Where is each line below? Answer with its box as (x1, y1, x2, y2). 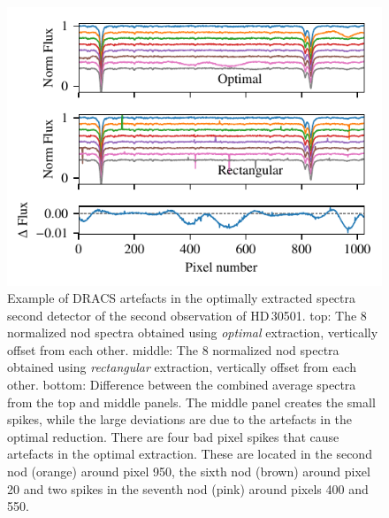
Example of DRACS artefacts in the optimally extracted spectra (7, 289, 356, 307)
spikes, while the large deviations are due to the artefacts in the (7, 410, 353, 429)
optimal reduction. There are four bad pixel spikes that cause (7, 427, 339, 445)
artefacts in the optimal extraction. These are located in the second (7, 445, 372, 463)
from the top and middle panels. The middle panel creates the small (7, 392, 376, 411)
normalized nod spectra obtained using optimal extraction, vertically (7, 323, 378, 342)
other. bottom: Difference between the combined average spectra (7, 375, 356, 394)
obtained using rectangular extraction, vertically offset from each (7, 358, 356, 376)
